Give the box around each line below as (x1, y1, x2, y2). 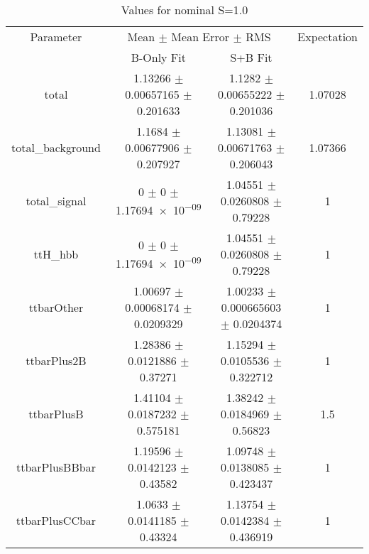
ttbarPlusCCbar (16, 512, 97, 528)
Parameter (30, 28, 82, 45)
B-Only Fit (131, 49, 186, 65)
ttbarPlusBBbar (16, 459, 96, 475)
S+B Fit (230, 49, 272, 65)
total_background (11, 139, 101, 156)
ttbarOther (28, 299, 84, 315)
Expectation (297, 28, 358, 45)
